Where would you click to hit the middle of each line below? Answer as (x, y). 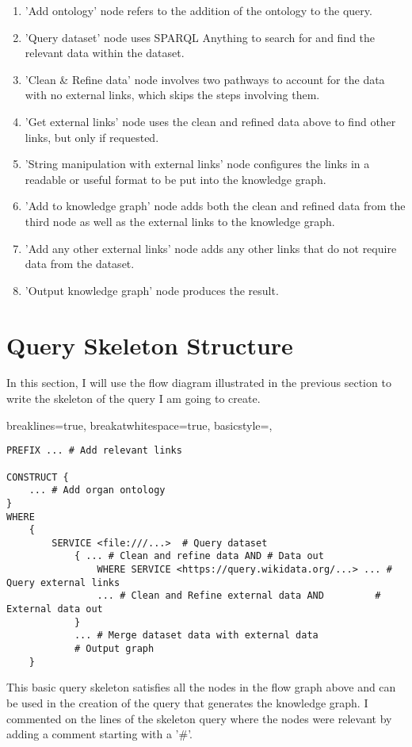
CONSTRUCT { (38, 477)
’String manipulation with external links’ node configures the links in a (197, 164)
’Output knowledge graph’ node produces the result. (152, 290)
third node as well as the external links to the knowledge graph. (180, 221)
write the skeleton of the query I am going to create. (134, 398)
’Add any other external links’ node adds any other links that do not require (211, 248)
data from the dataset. (80, 264)
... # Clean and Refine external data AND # (239, 596)
